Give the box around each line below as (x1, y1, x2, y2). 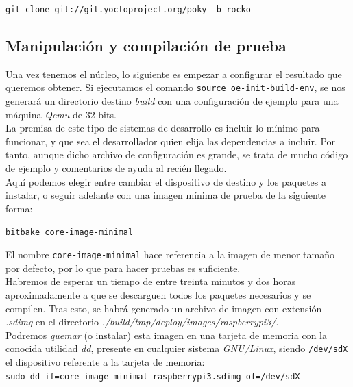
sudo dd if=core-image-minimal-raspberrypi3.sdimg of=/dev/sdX (5, 371, 300, 382)
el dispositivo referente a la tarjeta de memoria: (5, 354, 205, 369)
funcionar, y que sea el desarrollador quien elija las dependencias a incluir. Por (5, 134, 336, 148)
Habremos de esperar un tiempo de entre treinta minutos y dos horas (5, 274, 296, 288)
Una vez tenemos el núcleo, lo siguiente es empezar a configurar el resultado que (5, 66, 342, 81)
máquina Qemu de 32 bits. (5, 107, 117, 121)
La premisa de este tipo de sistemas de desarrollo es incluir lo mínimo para (5, 121, 320, 135)
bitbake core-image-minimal (5, 227, 134, 238)
